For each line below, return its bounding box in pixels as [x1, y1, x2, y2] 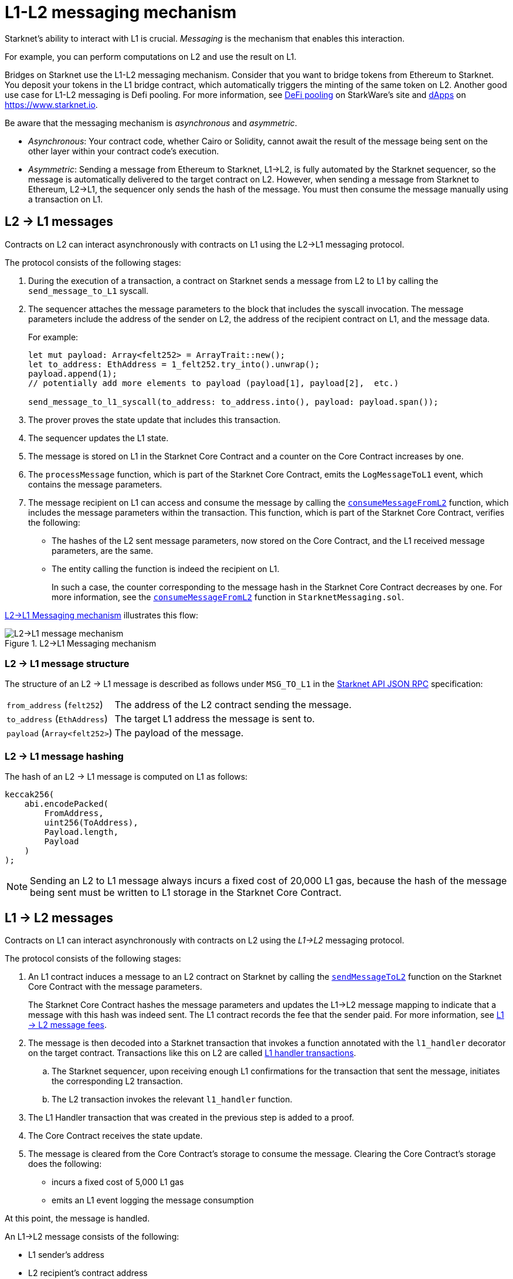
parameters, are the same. [52, 545, 154, 556]
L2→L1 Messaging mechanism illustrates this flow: [5, 610, 199, 620]
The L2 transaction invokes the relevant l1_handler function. [52, 1094, 293, 1104]
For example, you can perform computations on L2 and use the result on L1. [5, 51, 297, 62]
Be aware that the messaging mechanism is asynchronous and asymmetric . [5, 117, 297, 128]
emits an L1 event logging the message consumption [52, 1195, 254, 1205]
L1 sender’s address [28, 1249, 104, 1260]
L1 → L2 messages [5, 910, 113, 925]
